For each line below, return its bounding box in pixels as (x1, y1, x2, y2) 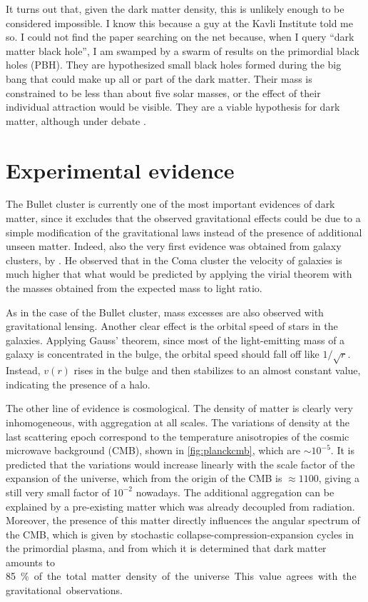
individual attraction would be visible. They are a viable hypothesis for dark (6, 99, 340, 114)
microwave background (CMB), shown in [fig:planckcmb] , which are (6, 443, 301, 458)
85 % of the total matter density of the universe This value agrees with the (6, 568, 357, 583)
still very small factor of (6, 484, 111, 499)
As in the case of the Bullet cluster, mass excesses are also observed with (6, 304, 324, 319)
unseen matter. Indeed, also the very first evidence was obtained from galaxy (6, 239, 342, 254)
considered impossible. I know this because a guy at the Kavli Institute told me (6, 15, 353, 30)
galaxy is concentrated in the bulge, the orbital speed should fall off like (6, 346, 320, 361)
